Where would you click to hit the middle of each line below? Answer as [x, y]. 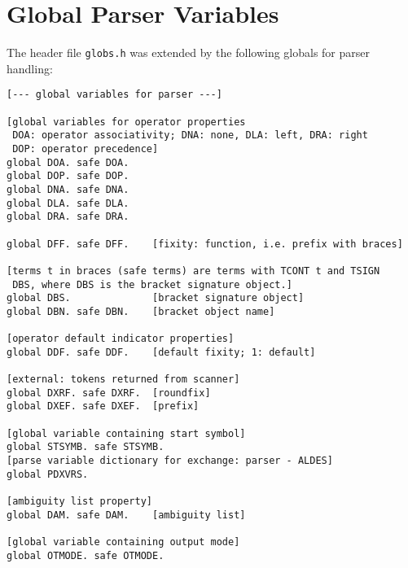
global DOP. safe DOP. [68, 176]
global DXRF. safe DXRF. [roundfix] [109, 393]
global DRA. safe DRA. [68, 217]
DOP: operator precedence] [86, 149]
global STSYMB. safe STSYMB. [86, 447]
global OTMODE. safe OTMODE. [86, 555]
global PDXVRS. [48, 474]
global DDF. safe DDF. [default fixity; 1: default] [161, 352]
